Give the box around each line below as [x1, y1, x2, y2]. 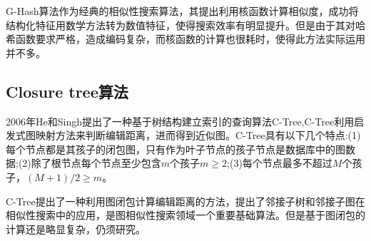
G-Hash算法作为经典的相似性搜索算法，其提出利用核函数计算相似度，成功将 [6, 4, 359, 18]
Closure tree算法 [6, 80, 128, 102]
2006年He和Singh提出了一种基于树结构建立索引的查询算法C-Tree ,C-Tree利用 [6, 113, 355, 128]
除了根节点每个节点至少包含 [31, 155, 161, 170]
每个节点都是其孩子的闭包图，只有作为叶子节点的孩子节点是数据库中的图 [6, 141, 345, 156]
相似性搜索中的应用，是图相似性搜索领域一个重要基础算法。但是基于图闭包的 [6, 207, 365, 222]
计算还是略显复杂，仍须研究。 [6, 221, 146, 236]
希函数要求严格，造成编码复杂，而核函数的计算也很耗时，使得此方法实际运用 [6, 31, 365, 46]
